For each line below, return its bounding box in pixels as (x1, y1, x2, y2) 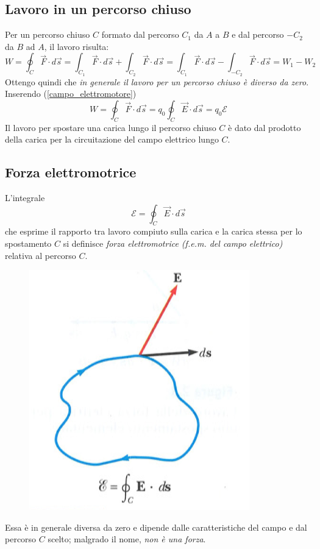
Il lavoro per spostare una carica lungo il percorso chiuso (5, 121, 216, 133)
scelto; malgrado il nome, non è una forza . (48, 533, 206, 545)
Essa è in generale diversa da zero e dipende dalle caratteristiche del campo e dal (5, 520, 307, 533)
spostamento (5, 236, 52, 249)
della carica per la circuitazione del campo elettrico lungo (5, 133, 219, 146)
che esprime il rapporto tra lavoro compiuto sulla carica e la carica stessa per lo (5, 225, 302, 238)
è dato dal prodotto (228, 121, 301, 133)
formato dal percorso (101, 28, 179, 41)
